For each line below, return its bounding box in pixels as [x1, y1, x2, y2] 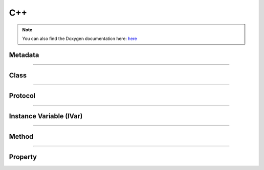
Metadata [9, 51, 39, 59]
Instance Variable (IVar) [9, 112, 83, 120]
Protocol [9, 92, 36, 100]
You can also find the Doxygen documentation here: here [22, 36, 137, 41]
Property [9, 152, 37, 161]
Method [9, 132, 34, 141]
